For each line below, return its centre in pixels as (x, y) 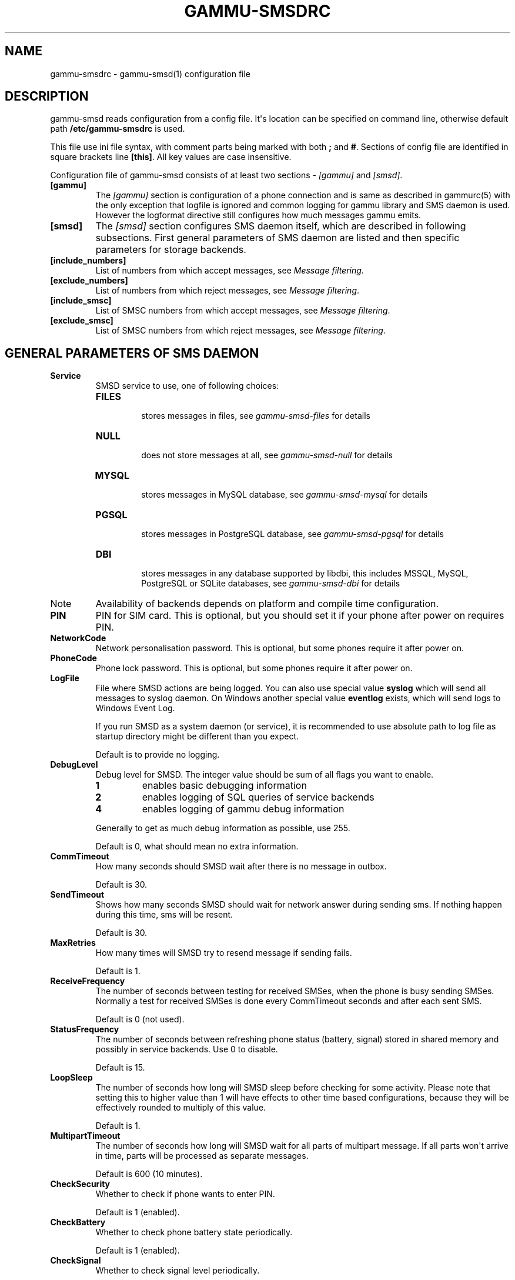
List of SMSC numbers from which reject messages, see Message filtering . (240, 331)
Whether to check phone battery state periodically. (194, 1232)
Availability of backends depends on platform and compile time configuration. (267, 604)
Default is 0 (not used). (140, 1019)
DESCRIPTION (47, 96)
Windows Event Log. (135, 708)
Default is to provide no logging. (158, 755)
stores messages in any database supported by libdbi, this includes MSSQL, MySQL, (305, 574)
